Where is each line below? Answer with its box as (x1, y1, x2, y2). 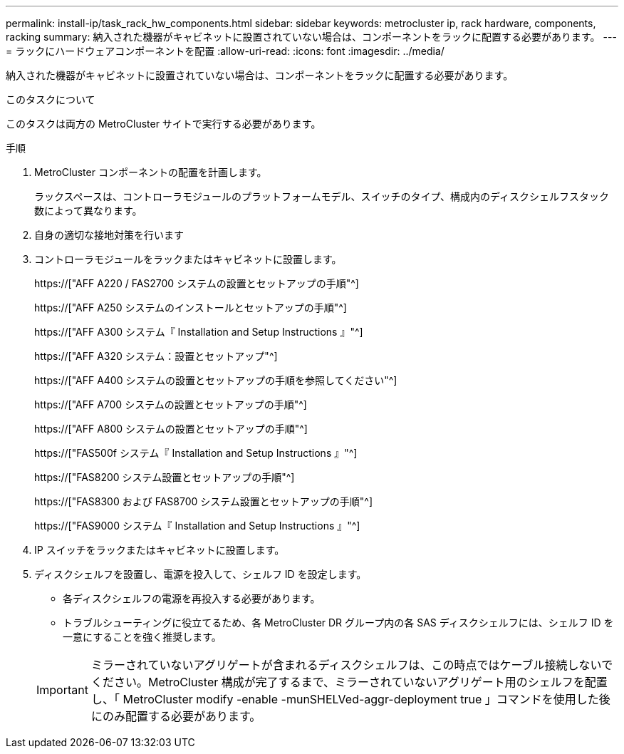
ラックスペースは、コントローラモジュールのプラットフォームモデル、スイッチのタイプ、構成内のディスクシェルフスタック (34, 190, 610, 202)
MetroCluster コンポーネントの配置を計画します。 (34, 166, 267, 178)
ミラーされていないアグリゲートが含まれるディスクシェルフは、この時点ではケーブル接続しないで (90, 658, 613, 672)
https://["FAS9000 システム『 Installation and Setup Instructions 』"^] (34, 520, 360, 532)
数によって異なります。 (34, 205, 142, 217)
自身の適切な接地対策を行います (34, 229, 184, 241)
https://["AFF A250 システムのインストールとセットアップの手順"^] (34, 301, 347, 314)
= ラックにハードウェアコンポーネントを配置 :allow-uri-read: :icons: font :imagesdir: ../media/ (6, 45, 444, 57)
